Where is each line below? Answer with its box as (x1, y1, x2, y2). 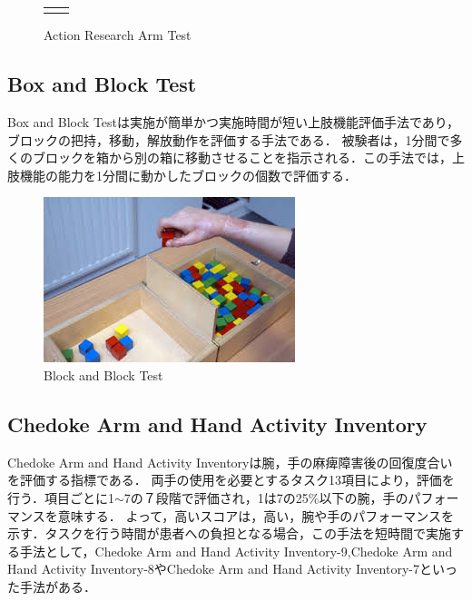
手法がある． (19, 576, 96, 596)
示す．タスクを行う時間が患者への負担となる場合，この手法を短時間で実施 (7, 524, 452, 543)
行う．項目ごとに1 (7, 488, 114, 507)
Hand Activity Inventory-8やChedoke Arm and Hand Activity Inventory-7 (7, 559, 419, 578)
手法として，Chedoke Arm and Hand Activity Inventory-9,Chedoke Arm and (19, 541, 453, 560)
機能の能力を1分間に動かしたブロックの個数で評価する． (19, 165, 357, 184)
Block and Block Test (44, 366, 163, 385)
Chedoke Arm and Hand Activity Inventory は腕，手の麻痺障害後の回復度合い (7, 452, 453, 471)
